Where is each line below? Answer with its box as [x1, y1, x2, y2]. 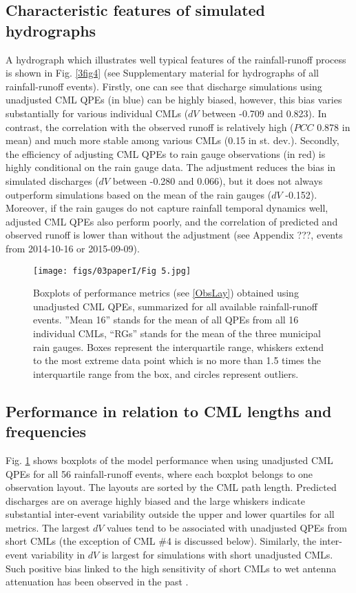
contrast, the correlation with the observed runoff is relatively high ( [6, 119, 294, 134]
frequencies [6, 421, 87, 442]
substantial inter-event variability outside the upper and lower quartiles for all [6, 507, 335, 521]
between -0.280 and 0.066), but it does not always [112, 173, 323, 188]
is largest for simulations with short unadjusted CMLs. [101, 547, 333, 562]
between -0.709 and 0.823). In [202, 105, 327, 120]
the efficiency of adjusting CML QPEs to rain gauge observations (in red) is [6, 146, 326, 161]
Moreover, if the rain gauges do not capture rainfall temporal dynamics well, [6, 201, 328, 215]
